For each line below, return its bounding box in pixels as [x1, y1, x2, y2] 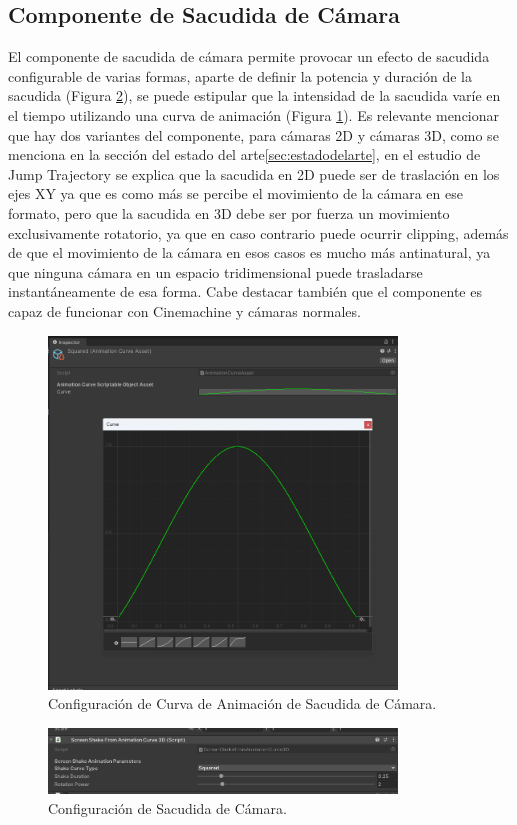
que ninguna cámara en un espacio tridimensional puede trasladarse [8, 261, 423, 282]
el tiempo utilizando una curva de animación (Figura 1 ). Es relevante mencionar [8, 104, 500, 125]
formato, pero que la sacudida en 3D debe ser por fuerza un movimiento [8, 202, 450, 223]
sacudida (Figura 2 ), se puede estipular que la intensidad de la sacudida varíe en [8, 85, 501, 106]
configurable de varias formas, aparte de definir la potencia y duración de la [8, 65, 472, 86]
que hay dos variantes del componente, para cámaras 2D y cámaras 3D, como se [8, 124, 499, 145]
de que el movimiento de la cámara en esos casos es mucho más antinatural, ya [8, 242, 491, 263]
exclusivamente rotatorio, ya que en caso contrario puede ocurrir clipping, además [8, 222, 509, 243]
